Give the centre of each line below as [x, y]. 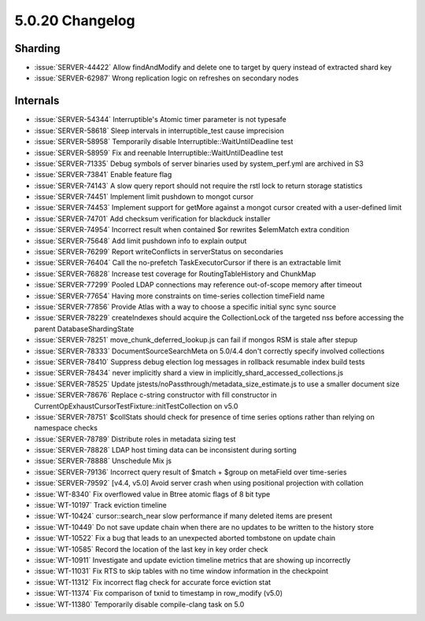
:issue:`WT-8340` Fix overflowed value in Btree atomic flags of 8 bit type [152, 494]
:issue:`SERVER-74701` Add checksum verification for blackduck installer [152, 218]
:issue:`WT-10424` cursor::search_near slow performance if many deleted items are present [183, 516]
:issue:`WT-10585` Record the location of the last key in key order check [151, 549]
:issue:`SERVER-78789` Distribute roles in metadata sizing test [135, 439]
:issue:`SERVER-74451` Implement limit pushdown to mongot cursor [144, 197]
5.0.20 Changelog [75, 20]
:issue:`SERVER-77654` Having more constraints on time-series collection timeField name [179, 296]
